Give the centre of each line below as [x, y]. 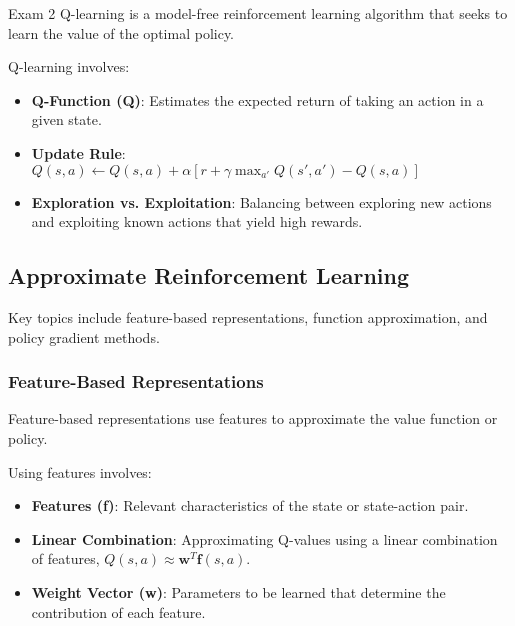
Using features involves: [80, 471]
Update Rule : [78, 152]
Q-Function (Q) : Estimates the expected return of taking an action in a [257, 99]
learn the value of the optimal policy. [121, 32]
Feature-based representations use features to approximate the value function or [253, 418]
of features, [65, 558]
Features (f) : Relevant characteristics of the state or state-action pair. [250, 505]
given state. [66, 119]
